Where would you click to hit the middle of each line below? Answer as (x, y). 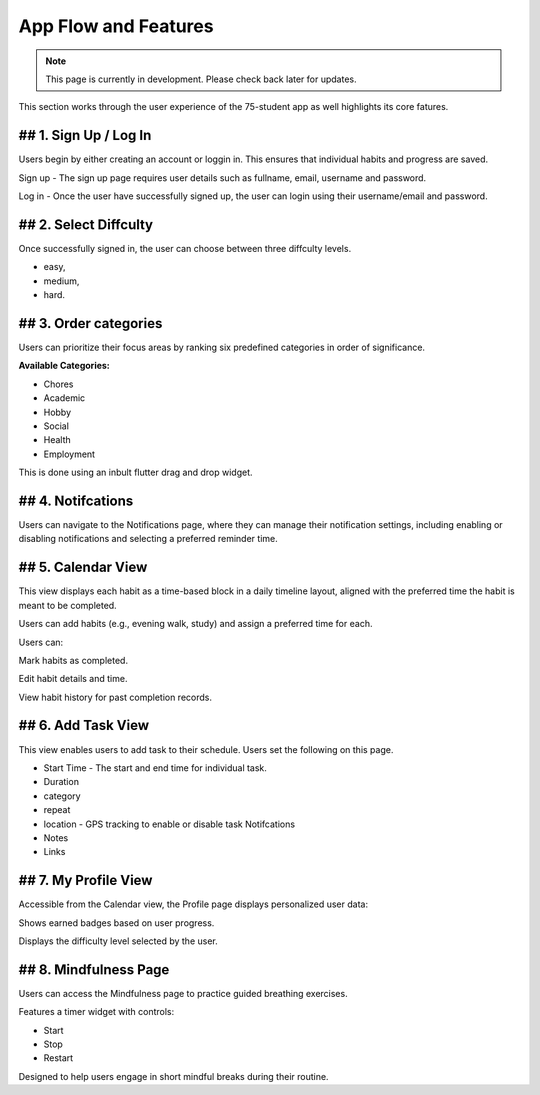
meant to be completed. (67, 605)
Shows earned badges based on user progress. (116, 922)
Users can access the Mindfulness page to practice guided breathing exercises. (183, 993)
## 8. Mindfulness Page (94, 969)
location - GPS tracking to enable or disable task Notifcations (169, 824)
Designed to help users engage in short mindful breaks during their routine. (173, 1076)
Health (57, 440)
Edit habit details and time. (73, 679)
